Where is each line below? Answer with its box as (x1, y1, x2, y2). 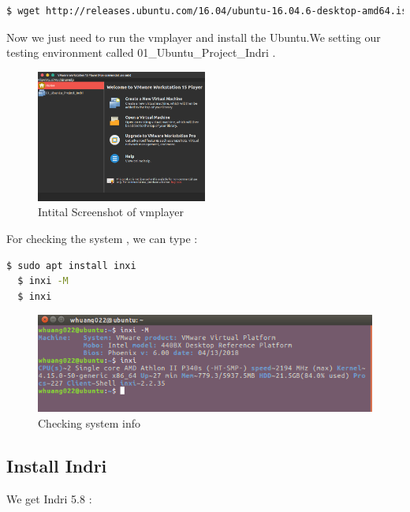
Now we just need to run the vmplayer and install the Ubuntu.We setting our (6, 28, 381, 45)
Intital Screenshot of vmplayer (38, 204, 184, 220)
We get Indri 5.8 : (6, 490, 92, 506)
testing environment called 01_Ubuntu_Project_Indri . (6, 44, 276, 61)
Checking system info (38, 414, 141, 431)
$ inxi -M (17, 275, 69, 287)
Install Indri (6, 453, 107, 477)
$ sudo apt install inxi (6, 260, 136, 271)
